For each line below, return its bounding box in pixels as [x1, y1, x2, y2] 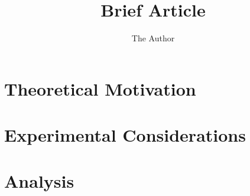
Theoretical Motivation [4, 76, 196, 100]
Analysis [4, 169, 74, 193]
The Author [131, 32, 175, 44]
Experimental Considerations [4, 123, 246, 147]
